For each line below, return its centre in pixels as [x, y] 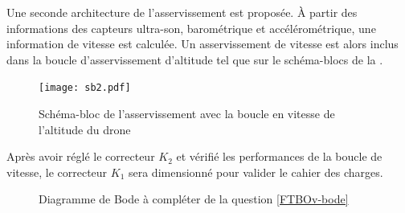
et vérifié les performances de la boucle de [279, 156]
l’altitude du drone [85, 129]
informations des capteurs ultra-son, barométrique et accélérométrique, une [191, 28]
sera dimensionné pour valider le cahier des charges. [256, 172]
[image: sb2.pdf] [85, 88]
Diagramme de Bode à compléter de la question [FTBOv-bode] [194, 199]
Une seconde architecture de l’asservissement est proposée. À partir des [182, 12]
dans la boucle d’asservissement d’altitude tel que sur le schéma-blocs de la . [195, 59]
